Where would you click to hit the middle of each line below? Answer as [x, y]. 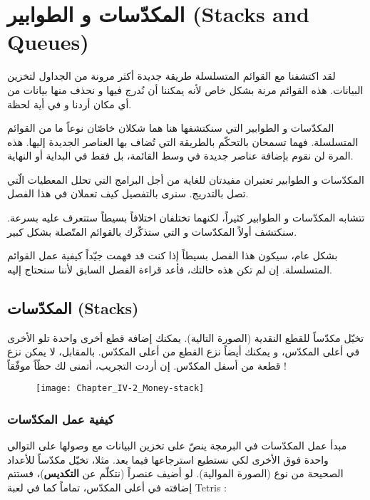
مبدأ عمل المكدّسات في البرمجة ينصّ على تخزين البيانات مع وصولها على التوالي [177, 446]
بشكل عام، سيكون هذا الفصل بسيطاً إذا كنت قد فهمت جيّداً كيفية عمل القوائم [173, 255]
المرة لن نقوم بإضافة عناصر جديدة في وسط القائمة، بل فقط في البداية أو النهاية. [180, 156]
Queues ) [48, 42]
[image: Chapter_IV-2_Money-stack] [120, 389]
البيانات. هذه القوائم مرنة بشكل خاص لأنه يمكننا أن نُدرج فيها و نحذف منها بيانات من [185, 89]
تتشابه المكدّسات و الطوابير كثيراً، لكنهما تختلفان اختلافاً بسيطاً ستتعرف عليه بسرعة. [186, 218]
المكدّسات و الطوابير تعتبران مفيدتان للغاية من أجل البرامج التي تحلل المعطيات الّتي [186, 179]
